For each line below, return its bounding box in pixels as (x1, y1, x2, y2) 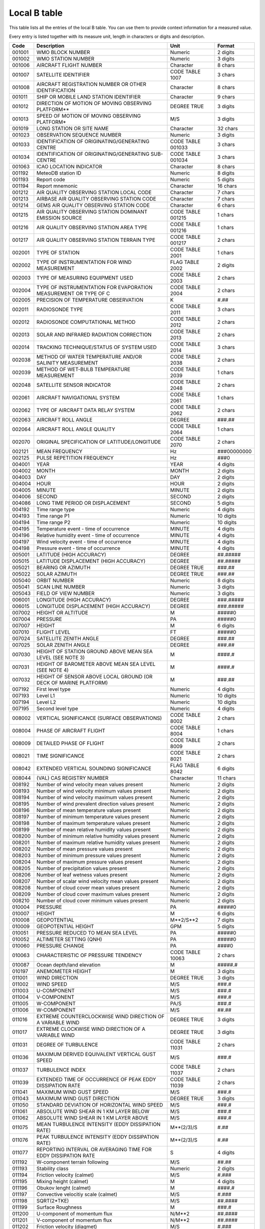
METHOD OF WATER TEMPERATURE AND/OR (36, 353, 142, 360)
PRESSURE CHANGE (36, 942, 84, 949)
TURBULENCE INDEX (36, 1067, 86, 1074)
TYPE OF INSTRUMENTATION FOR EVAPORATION (36, 284, 153, 291)
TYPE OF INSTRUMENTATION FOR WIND (36, 259, 132, 265)
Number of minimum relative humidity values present (36, 833, 159, 840)
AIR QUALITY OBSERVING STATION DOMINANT (36, 208, 148, 215)
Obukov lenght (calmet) (36, 1185, 91, 1192)
